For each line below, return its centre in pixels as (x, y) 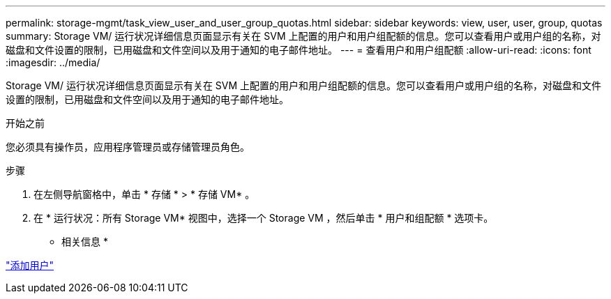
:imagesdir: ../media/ (53, 62)
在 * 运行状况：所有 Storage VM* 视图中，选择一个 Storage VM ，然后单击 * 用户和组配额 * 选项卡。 (264, 218)
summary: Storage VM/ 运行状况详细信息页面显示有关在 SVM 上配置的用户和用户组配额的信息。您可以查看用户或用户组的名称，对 (303, 36)
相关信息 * (85, 242)
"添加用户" (30, 265)
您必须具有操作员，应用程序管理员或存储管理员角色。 (128, 147)
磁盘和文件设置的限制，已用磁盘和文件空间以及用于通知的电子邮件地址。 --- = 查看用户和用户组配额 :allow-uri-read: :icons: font (299, 50)
